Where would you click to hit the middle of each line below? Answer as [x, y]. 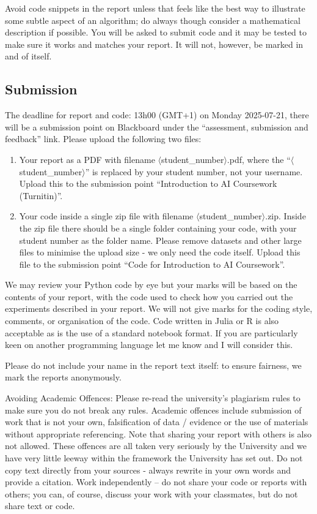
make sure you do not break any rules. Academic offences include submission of [153, 410]
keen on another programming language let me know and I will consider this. [149, 345]
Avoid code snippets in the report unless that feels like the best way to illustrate [155, 8]
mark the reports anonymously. [63, 377]
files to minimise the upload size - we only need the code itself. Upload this [160, 252]
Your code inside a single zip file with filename [106, 216]
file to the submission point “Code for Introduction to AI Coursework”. [152, 264]
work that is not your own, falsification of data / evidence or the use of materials [157, 422]
